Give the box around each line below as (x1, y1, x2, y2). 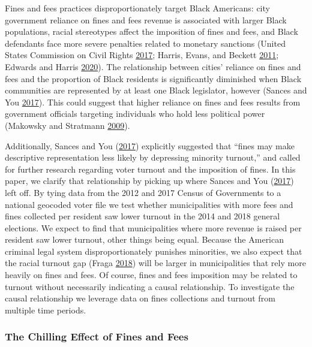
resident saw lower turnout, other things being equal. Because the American (5, 233, 284, 246)
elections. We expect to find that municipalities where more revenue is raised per (5, 221, 302, 234)
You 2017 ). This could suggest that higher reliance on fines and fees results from (5, 95, 301, 108)
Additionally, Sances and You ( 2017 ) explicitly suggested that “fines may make (5, 139, 295, 152)
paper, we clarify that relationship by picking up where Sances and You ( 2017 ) (5, 174, 294, 187)
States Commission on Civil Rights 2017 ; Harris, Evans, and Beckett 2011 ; (5, 49, 279, 61)
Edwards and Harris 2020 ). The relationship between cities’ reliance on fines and (5, 60, 301, 73)
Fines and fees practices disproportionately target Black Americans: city (5, 2, 270, 14)
